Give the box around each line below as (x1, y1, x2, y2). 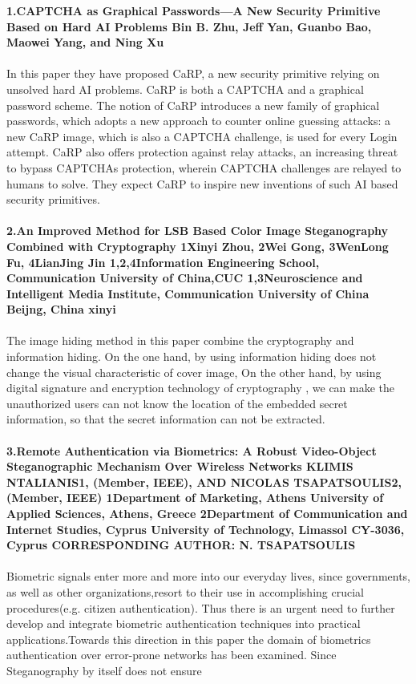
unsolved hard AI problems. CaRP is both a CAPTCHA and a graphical (6, 80, 364, 97)
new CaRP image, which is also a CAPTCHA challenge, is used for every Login (6, 127, 398, 144)
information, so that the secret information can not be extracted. (6, 411, 325, 427)
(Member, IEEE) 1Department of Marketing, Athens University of (6, 489, 384, 506)
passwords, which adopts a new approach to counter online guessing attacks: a (6, 112, 390, 129)
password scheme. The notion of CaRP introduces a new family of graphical (6, 96, 380, 113)
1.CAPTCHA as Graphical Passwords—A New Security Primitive (6, 2, 381, 18)
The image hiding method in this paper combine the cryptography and (6, 332, 354, 349)
